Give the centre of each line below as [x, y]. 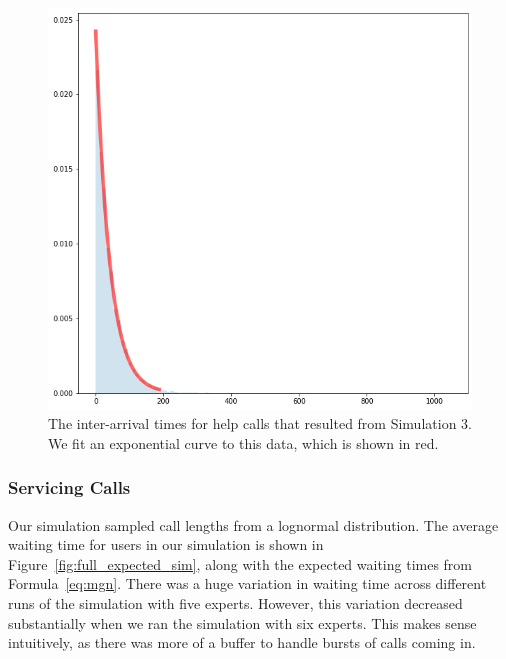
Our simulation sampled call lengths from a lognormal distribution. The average [253, 524]
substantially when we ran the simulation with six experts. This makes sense [242, 622]
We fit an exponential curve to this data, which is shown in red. [243, 442]
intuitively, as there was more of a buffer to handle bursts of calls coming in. [242, 642]
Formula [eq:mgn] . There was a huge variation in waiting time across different [247, 583]
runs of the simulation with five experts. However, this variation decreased [235, 603]
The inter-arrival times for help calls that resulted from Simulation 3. [260, 423]
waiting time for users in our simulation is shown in [166, 544]
